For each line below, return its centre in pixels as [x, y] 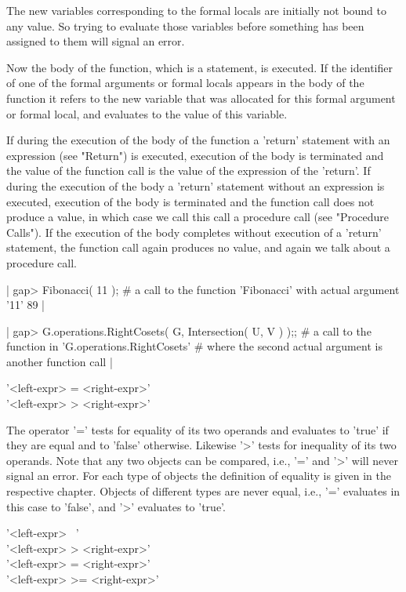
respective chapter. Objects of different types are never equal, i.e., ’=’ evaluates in [203, 491]
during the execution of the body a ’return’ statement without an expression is [196, 185]
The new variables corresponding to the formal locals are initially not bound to [197, 10]
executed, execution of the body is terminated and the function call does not [190, 201]
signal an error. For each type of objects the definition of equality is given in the [199, 476]
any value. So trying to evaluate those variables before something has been [185, 25]
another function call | [60, 361]
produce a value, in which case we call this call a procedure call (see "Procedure [198, 217]
